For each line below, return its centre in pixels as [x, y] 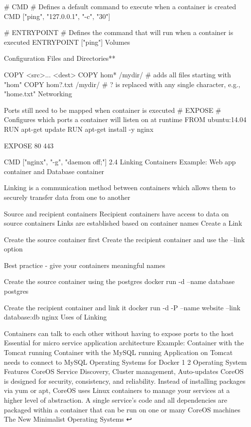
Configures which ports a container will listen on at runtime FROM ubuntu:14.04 [125, 119]
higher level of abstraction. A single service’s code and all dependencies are [116, 400]
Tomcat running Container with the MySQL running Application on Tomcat [118, 352]
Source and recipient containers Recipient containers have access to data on [117, 213]
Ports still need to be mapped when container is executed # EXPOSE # [113, 110]
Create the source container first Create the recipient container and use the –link [125, 239]
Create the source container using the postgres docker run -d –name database [119, 281]
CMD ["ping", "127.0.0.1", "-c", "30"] [57, 16]
